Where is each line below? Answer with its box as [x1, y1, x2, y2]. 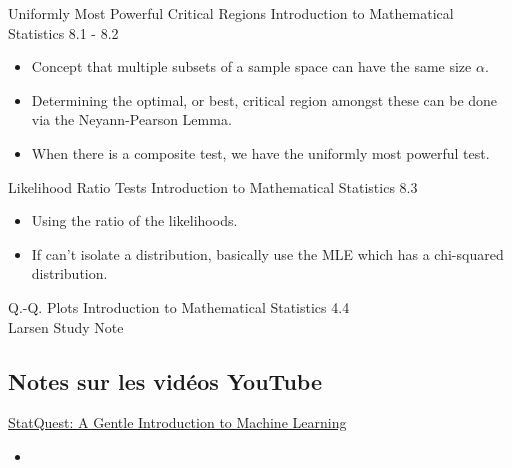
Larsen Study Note [8, 316, 124, 337]
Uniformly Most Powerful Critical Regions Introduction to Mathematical [8, 3, 454, 23]
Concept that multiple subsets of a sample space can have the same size [31, 56, 472, 77]
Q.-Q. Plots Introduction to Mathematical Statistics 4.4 [8, 296, 350, 317]
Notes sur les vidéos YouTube [8, 365, 322, 396]
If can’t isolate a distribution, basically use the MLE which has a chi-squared [31, 243, 504, 264]
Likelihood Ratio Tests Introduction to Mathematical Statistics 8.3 [8, 176, 418, 197]
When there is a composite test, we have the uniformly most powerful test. [31, 142, 490, 163]
